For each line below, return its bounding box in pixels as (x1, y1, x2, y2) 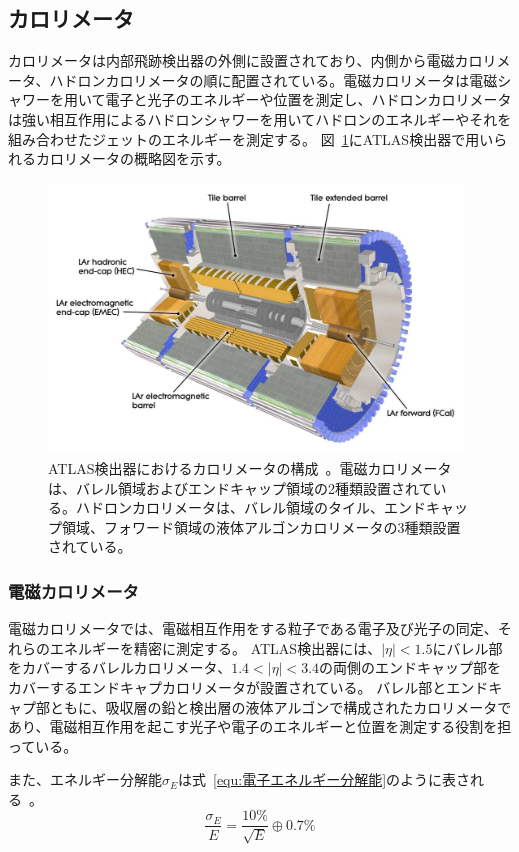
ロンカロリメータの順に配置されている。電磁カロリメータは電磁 (77, 69, 498, 90)
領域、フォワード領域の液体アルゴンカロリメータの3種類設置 (61, 516, 461, 537)
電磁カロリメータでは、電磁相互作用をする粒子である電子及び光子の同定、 (8, 618, 498, 639)
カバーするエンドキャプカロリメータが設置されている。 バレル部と (8, 676, 447, 697)
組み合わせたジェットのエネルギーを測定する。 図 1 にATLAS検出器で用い (8, 128, 494, 149)
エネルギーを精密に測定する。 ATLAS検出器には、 (49, 637, 382, 658)
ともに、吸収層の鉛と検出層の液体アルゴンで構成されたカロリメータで (49, 696, 512, 717)
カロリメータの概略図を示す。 (35, 148, 231, 169)
